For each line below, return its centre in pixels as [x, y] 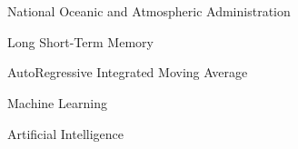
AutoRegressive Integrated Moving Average [128, 72]
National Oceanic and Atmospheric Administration [149, 11]
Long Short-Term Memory [80, 41]
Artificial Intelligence [65, 133]
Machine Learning [57, 102]
